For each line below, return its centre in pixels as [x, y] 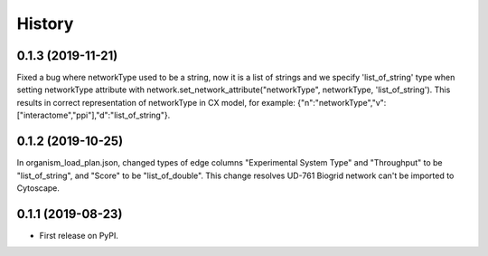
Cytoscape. [38, 188]
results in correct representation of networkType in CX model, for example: [156, 102]
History [45, 24]
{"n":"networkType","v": [342, 102]
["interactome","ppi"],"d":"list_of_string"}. [94, 115]
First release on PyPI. [79, 235]
